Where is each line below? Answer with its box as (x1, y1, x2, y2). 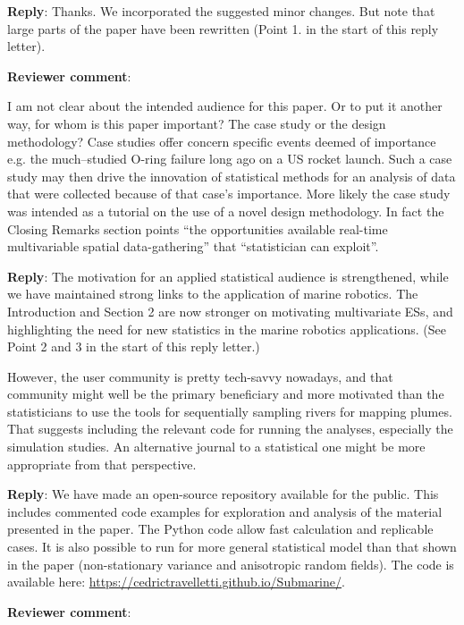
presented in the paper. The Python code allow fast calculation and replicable (7, 519, 434, 538)
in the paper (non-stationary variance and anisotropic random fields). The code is (7, 554, 454, 573)
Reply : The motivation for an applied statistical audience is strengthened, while (7, 266, 449, 285)
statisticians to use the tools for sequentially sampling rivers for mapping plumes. (7, 401, 452, 420)
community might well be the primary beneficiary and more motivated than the (7, 384, 444, 403)
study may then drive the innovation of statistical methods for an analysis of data (7, 166, 456, 185)
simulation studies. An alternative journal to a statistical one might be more (7, 437, 426, 456)
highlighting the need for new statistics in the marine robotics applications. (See (7, 319, 446, 338)
